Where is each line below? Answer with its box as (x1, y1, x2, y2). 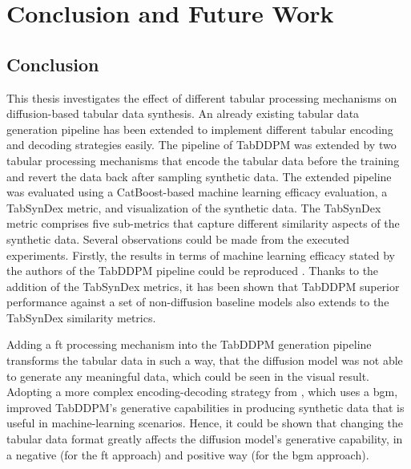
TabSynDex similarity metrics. (6, 309, 156, 325)
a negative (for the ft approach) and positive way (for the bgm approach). (6, 446, 369, 463)
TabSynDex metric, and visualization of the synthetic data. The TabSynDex (6, 199, 381, 216)
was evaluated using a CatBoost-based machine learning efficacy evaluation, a (6, 184, 388, 200)
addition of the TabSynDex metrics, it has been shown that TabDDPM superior (6, 277, 400, 294)
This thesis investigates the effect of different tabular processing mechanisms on (6, 89, 397, 106)
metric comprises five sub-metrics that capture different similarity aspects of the (6, 215, 400, 232)
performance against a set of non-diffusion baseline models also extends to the (6, 293, 389, 310)
